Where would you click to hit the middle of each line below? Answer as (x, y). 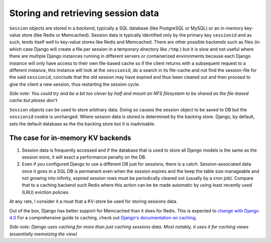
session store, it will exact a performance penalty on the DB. (84, 157)
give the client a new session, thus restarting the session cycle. (75, 84)
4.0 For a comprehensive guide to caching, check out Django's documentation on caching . (103, 218)
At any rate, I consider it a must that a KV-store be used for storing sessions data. (93, 201)
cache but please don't (33, 100)
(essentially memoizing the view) (43, 234)
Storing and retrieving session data (84, 13)
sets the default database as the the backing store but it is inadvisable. (82, 124)
